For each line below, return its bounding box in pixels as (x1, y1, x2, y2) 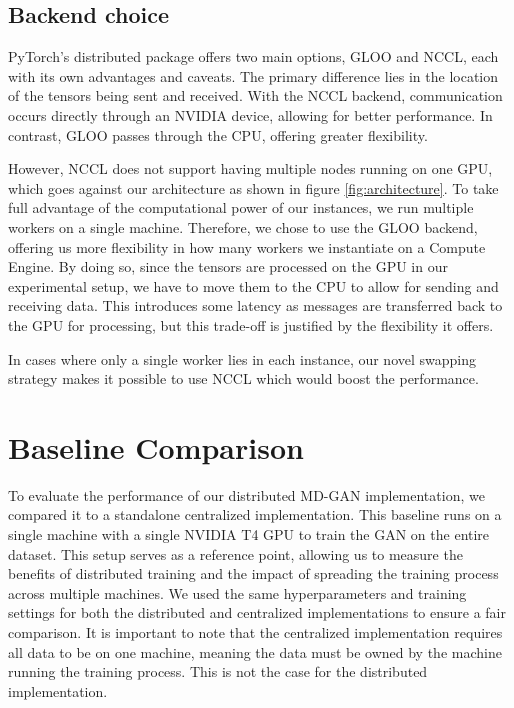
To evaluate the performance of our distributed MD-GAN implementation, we (8, 484, 485, 505)
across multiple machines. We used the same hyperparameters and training (8, 582, 467, 603)
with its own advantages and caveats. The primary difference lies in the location (8, 65, 498, 86)
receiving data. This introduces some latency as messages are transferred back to (8, 295, 503, 316)
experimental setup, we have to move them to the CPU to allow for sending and (8, 275, 499, 296)
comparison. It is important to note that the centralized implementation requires (8, 621, 503, 642)
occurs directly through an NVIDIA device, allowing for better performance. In (8, 104, 493, 125)
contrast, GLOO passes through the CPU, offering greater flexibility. (8, 124, 428, 145)
